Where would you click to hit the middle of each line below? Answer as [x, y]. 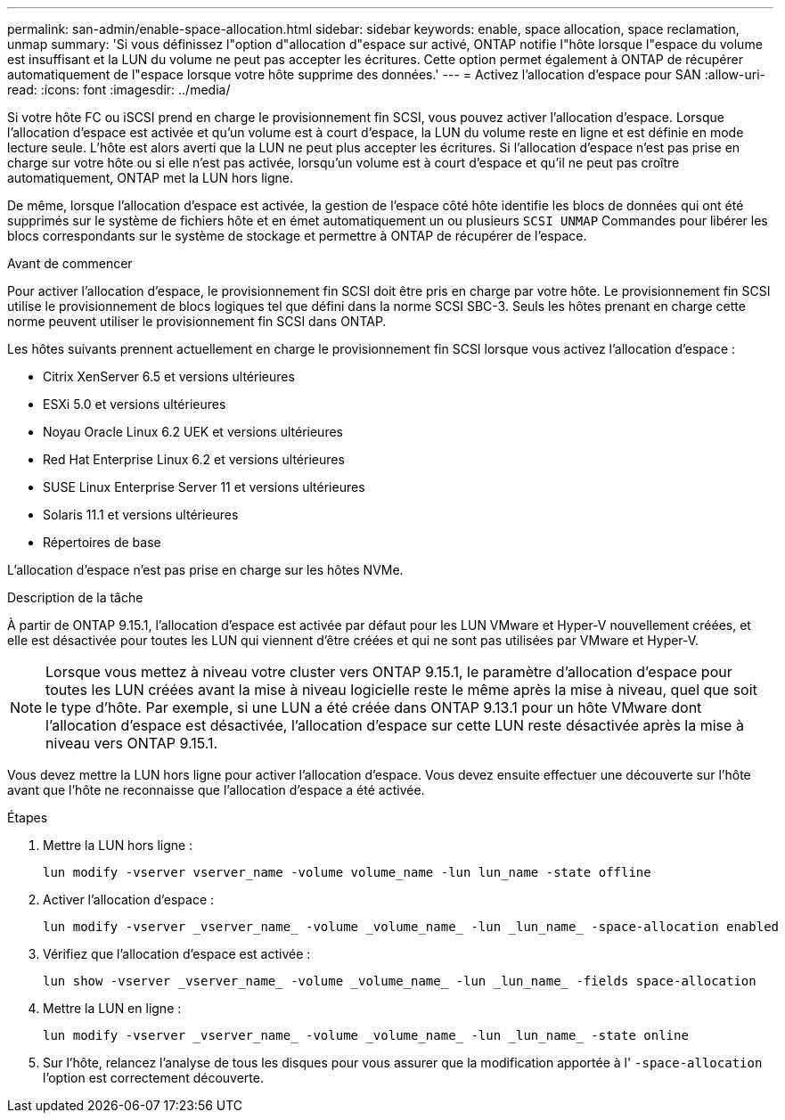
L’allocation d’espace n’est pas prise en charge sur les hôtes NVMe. [205, 570]
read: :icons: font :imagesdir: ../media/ [119, 90]
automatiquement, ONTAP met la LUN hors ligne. [151, 178]
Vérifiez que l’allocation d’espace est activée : [177, 954]
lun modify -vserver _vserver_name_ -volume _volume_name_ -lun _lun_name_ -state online [366, 1035]
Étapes [28, 818]
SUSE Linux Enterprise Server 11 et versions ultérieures [204, 487]
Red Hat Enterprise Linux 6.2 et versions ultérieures [194, 459]
